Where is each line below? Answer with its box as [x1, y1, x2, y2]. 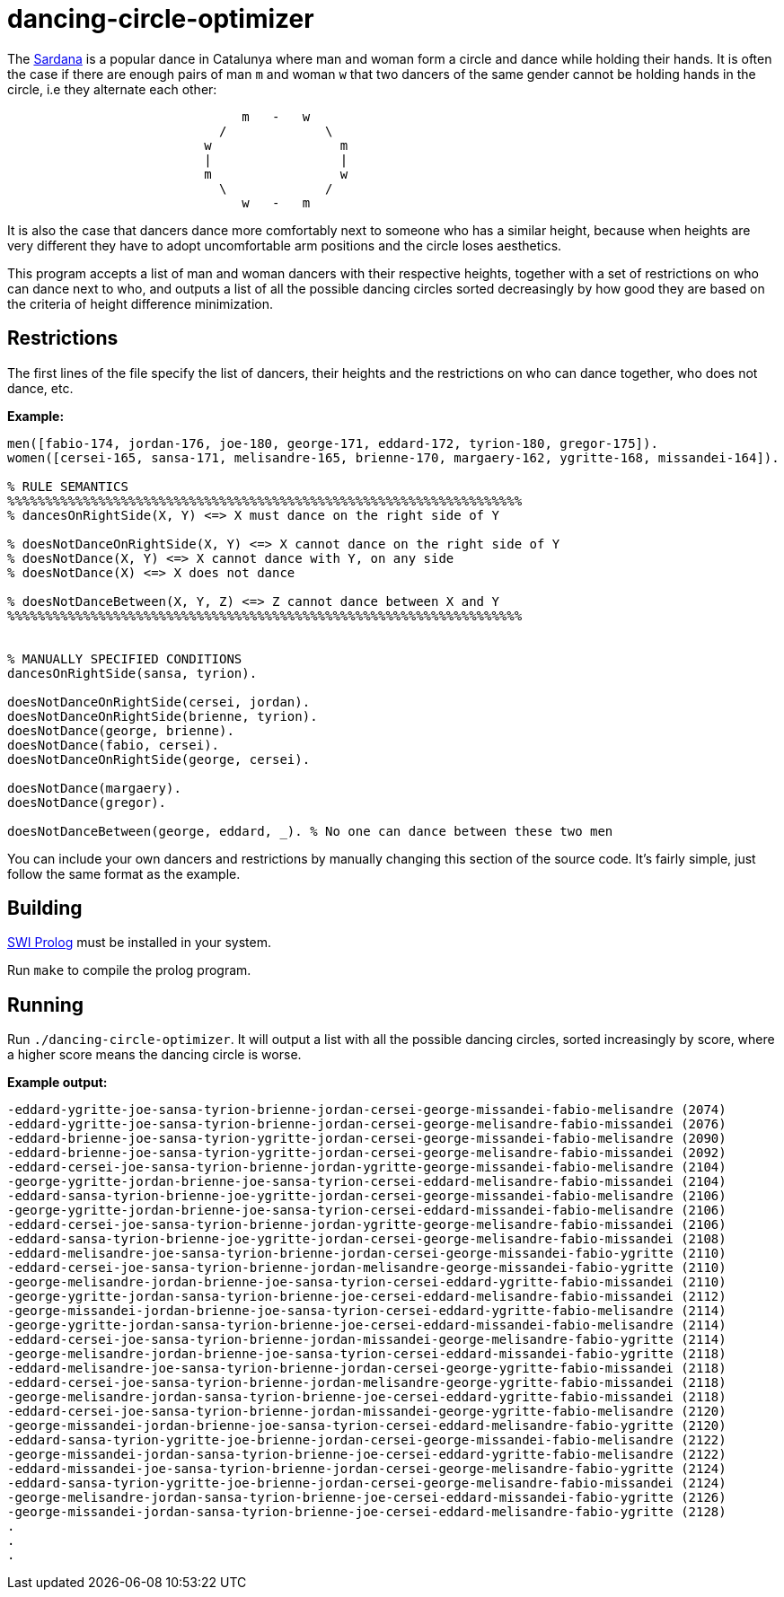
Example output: [7, 1075, 108, 1091]
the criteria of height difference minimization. [7, 295, 274, 312]
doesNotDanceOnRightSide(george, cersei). [7, 751, 311, 767]
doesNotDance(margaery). [7, 780, 181, 795]
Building [7, 897, 83, 920]
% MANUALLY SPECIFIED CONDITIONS [7, 651, 242, 666]
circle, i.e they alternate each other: [7, 81, 217, 97]
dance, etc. [7, 380, 74, 396]
